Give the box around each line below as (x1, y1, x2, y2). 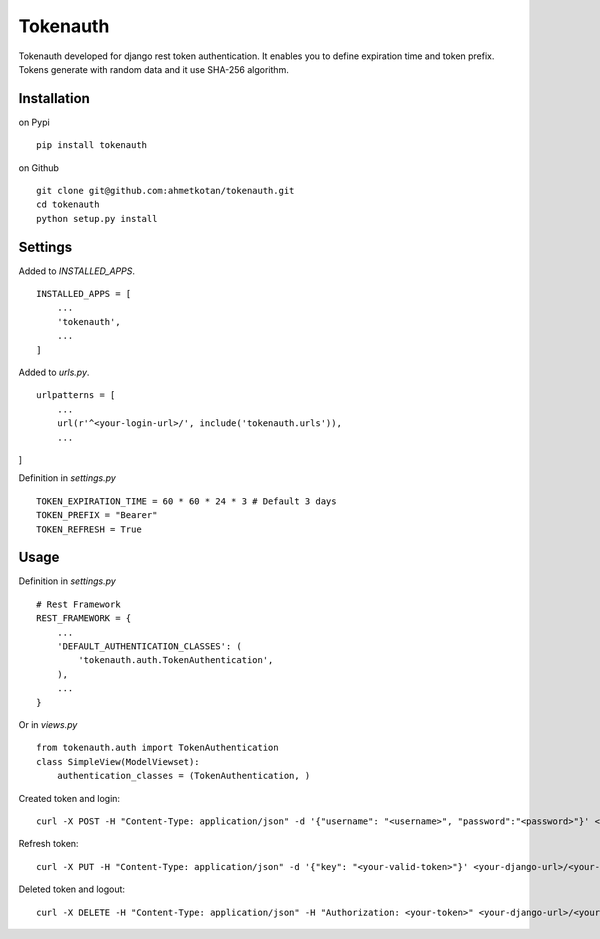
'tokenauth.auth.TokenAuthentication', (78, 655, 274, 666)
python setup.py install (36, 213, 158, 224)
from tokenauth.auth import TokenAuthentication (36, 742, 279, 754)
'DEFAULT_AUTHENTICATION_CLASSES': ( (56, 641, 242, 652)
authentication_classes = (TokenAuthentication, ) (56, 770, 311, 782)
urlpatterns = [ (36, 390, 116, 401)
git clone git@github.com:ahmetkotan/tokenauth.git (36, 185, 295, 197)
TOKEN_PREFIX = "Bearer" (36, 510, 158, 521)
